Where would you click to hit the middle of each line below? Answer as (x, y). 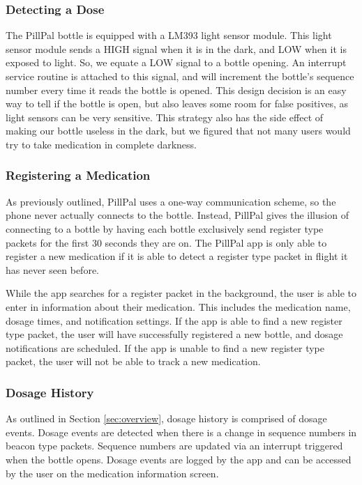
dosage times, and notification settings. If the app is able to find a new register (174, 320)
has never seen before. (52, 269)
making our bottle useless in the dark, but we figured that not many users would (178, 131)
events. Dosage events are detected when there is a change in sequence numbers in (181, 432)
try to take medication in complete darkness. (101, 144)
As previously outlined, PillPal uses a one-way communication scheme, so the (171, 201)
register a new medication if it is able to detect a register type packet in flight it (177, 256)
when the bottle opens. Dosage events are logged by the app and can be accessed (179, 459)
